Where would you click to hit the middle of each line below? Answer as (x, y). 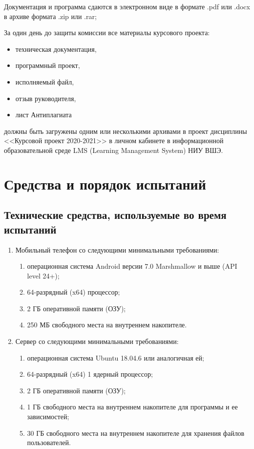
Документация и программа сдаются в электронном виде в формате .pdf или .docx (127, 6)
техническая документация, (56, 49)
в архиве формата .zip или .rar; (50, 16)
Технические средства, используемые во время (115, 215)
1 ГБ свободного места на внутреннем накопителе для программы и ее (132, 407)
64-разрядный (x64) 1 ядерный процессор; (90, 374)
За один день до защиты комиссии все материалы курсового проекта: (107, 32)
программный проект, (48, 65)
